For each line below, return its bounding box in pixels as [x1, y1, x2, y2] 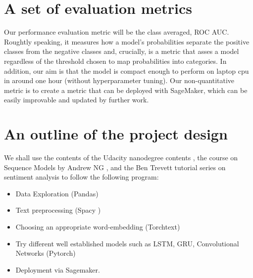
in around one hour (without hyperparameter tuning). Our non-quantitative [4, 75, 235, 86]
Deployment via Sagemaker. [15, 264, 100, 275]
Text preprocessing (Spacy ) [15, 205, 101, 215]
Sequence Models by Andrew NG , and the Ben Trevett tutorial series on [4, 162, 226, 172]
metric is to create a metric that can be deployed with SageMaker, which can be [4, 85, 248, 95]
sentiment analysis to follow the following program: [4, 172, 159, 182]
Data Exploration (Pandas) [15, 188, 99, 198]
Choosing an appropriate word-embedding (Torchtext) [15, 221, 180, 232]
